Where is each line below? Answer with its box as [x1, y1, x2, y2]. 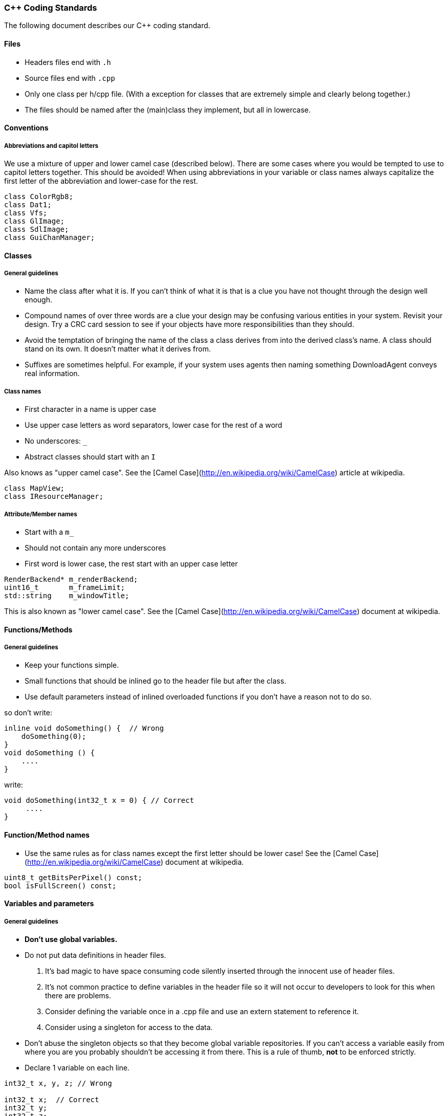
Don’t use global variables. [25, 934, 118, 944]
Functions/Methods [4, 625, 73, 634]
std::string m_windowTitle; [4, 591, 130, 600]
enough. [25, 295, 53, 304]
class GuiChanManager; [4, 233, 95, 242]
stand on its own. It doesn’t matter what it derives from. [25, 344, 211, 354]
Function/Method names [4, 830, 90, 839]
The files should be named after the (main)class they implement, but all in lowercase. [25, 105, 311, 114]
